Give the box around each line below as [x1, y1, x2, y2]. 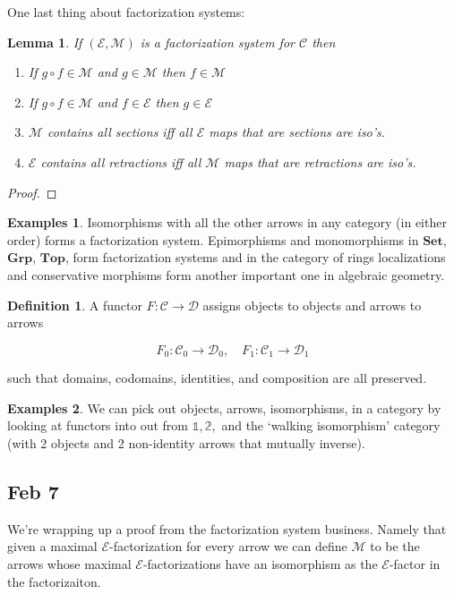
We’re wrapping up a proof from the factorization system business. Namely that [7, 519, 447, 538]
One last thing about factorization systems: [7, 3, 245, 21]
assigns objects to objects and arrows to [202, 295, 422, 314]
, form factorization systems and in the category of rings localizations [65, 248, 446, 267]
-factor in [389, 554, 441, 573]
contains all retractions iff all [40, 152, 201, 171]
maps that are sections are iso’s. [209, 123, 386, 141]
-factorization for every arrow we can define [108, 537, 347, 556]
